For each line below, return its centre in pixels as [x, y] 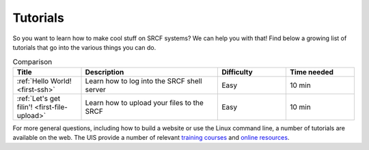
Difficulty [237, 72]
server [95, 89]
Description [105, 72]
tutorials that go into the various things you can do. [84, 47]
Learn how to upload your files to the [145, 102]
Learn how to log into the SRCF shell [143, 80]
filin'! [25, 107]
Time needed [312, 72]
